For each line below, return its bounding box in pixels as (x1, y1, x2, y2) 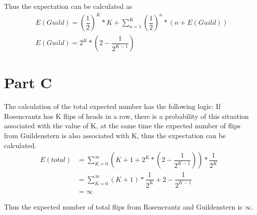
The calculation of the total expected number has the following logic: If (4, 101, 221, 111)
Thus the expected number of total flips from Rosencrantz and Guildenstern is (4, 201, 243, 212)
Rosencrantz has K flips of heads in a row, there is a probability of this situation (4, 110, 249, 121)
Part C (4, 72, 52, 93)
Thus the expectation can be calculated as (4, 1, 132, 11)
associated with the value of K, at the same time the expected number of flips (4, 120, 241, 131)
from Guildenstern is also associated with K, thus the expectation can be (4, 130, 226, 141)
